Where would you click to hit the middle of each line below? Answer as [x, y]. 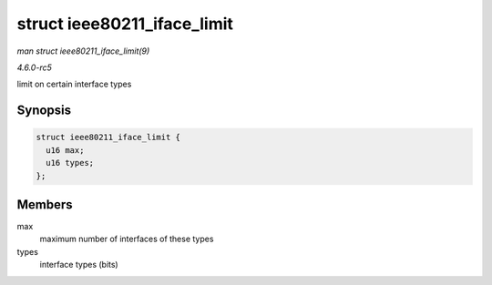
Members [45, 204]
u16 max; [65, 150]
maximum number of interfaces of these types [127, 239]
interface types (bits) [79, 265]
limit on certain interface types [74, 84]
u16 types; [70, 163]
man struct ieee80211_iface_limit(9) [83, 51]
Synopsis [44, 111]
